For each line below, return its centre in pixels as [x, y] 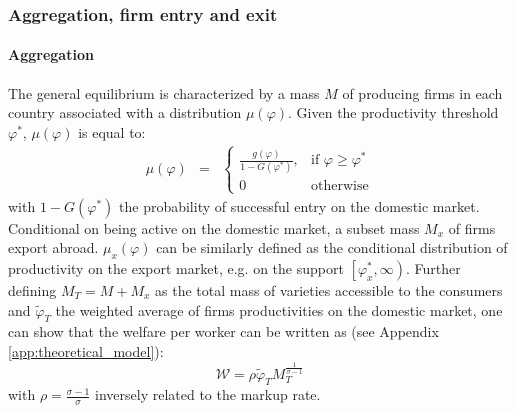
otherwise [340, 186]
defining [32, 290]
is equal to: [112, 131]
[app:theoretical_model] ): [86, 351]
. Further [433, 268]
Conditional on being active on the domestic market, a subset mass [214, 227]
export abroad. [53, 247]
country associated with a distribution [125, 112]
